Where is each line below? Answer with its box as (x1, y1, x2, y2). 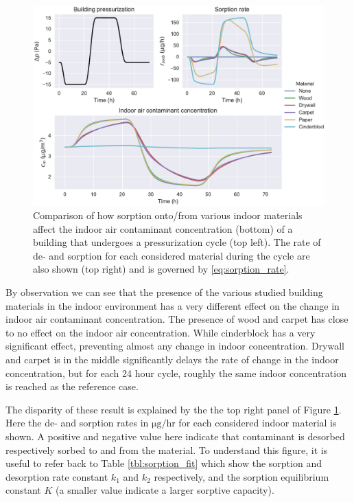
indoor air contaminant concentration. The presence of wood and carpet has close (5, 312, 349, 326)
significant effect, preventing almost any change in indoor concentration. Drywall (5, 339, 345, 353)
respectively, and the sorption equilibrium (154, 469, 329, 483)
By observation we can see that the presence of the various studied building (5, 285, 323, 299)
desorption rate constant (5, 469, 108, 483)
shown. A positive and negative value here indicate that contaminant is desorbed (5, 429, 345, 443)
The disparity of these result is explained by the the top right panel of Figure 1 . (5, 402, 342, 416)
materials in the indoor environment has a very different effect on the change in (5, 298, 340, 312)
